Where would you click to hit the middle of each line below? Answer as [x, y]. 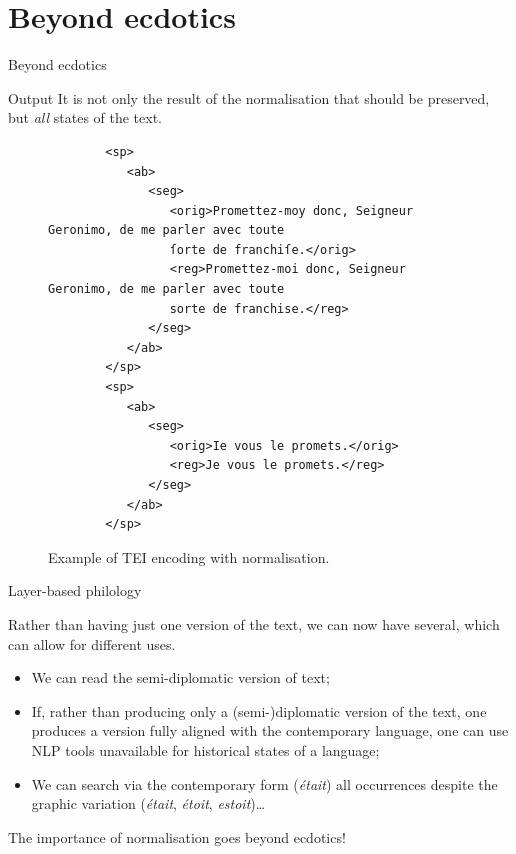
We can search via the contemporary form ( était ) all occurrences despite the [264, 783]
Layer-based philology [75, 590]
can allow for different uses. [92, 643]
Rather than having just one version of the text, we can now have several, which [254, 623]
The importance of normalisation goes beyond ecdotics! [177, 836]
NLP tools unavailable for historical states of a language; [205, 749]
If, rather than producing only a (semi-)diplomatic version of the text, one [259, 710]
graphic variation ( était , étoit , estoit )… [148, 803]
